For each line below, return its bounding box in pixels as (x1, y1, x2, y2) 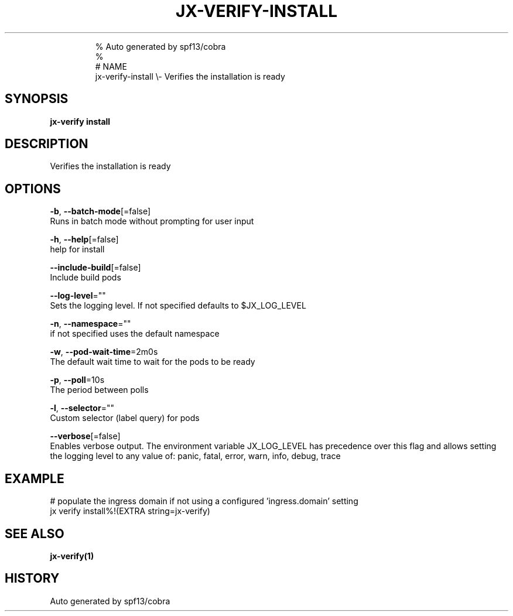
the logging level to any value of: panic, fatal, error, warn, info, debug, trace (50, 451, 341, 461)
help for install (50, 244, 105, 255)
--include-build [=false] (50, 262, 141, 273)
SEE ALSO (5, 526, 64, 541)
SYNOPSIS (5, 91, 69, 107)
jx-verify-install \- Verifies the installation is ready (95, 71, 285, 81)
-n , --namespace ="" (50, 319, 131, 329)
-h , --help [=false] (50, 234, 119, 245)
